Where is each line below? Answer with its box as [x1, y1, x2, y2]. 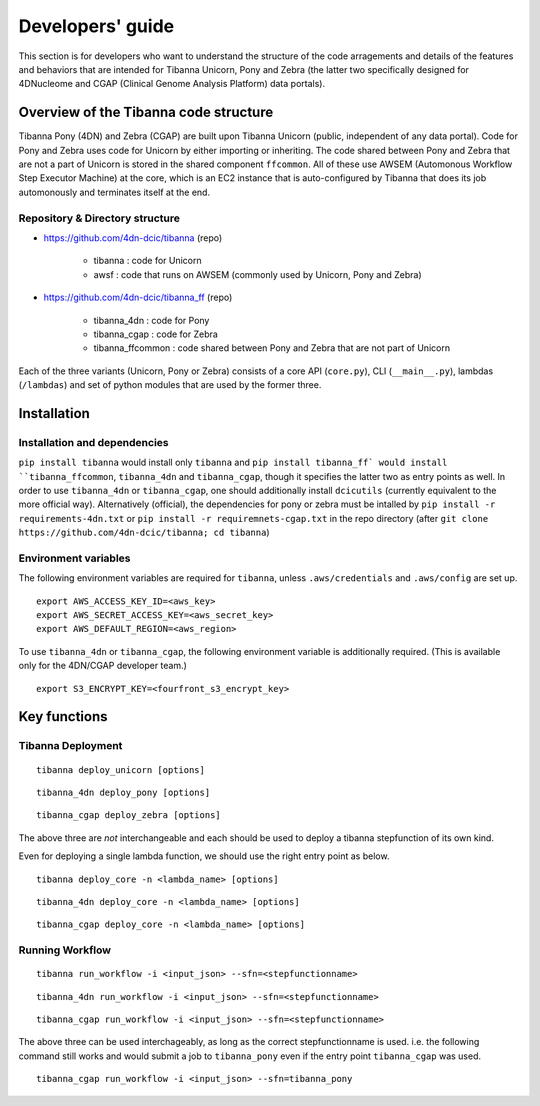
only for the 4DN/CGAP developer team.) [18, 660, 187, 672]
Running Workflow [18, 943, 112, 957]
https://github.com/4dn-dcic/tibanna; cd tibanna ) [18, 526, 270, 539]
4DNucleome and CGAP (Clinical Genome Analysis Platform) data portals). [18, 78, 325, 90]
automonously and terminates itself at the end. [18, 186, 210, 198]
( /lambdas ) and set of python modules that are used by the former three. [18, 379, 322, 391]
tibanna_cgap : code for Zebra [93, 328, 219, 340]
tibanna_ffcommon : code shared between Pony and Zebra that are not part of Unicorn [93, 342, 450, 354]
